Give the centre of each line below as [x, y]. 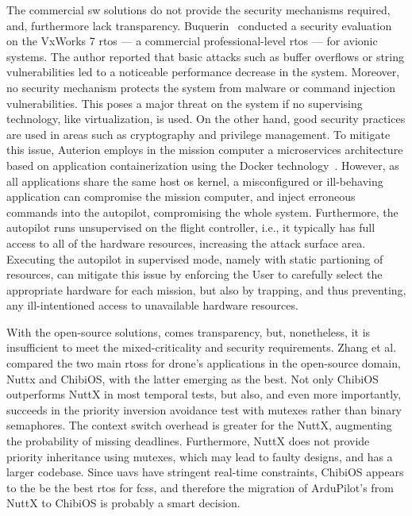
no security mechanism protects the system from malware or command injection [201, 87]
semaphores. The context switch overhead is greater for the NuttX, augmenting [199, 425]
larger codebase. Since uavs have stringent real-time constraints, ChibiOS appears [205, 472]
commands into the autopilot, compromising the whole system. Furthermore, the [202, 212]
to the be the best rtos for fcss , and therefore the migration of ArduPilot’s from [200, 487]
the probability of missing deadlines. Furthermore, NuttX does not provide [188, 441]
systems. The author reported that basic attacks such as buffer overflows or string [206, 56]
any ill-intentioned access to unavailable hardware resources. [152, 305]
